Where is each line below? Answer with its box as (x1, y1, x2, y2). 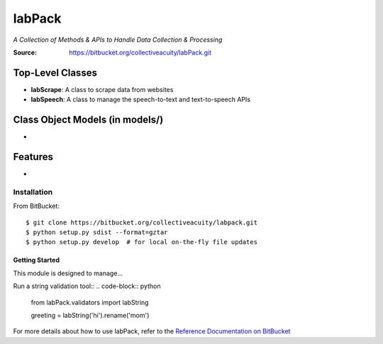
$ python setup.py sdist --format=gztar (26, 228, 168, 236)
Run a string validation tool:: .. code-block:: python (13, 282, 161, 290)
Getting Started (13, 256, 60, 265)
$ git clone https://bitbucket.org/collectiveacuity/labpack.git (26, 218, 258, 227)
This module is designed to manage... (13, 269, 123, 277)
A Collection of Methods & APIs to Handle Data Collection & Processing (13, 35, 223, 44)
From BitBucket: (13, 202, 60, 210)
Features (13, 151, 53, 163)
